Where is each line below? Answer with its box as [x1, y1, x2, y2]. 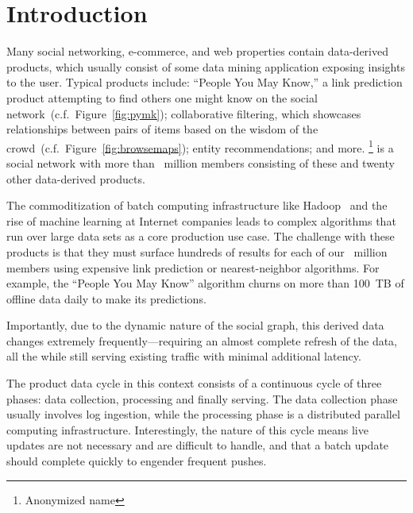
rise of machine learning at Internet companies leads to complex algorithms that [6, 212, 396, 229]
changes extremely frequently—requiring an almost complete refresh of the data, [6, 332, 398, 349]
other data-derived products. [6, 170, 145, 187]
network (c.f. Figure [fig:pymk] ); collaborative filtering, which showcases [6, 105, 361, 121]
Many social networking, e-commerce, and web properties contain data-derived [6, 43, 388, 60]
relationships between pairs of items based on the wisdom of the [6, 121, 318, 137]
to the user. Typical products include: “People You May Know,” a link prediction [6, 74, 403, 91]
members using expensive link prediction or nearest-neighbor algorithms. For [6, 259, 380, 276]
